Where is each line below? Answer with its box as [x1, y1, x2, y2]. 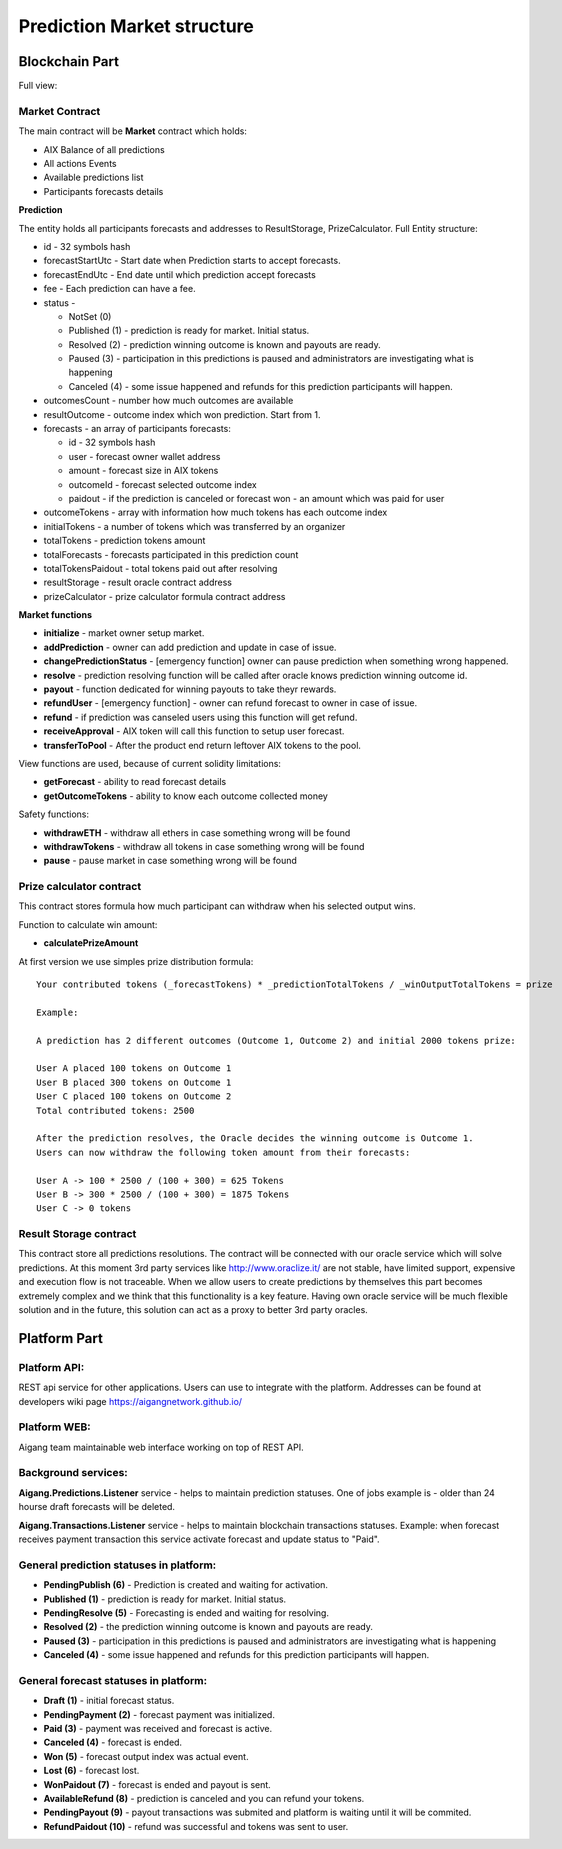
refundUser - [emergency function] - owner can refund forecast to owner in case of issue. [43, 697, 418, 709]
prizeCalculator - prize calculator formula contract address [43, 590, 286, 602]
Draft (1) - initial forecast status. [43, 1695, 175, 1707]
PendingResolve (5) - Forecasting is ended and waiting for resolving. [43, 1606, 330, 1619]
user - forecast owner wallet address [68, 450, 221, 462]
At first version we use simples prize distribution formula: [18, 955, 254, 967]
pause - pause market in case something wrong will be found [43, 855, 297, 867]
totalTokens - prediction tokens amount [43, 535, 206, 547]
